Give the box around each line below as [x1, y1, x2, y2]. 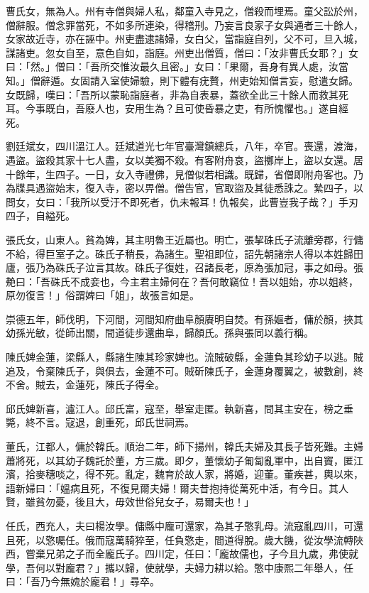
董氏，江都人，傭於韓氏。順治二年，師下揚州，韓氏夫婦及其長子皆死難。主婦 [6, 439, 363, 454]
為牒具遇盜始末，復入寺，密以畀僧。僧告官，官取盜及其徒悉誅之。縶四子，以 [6, 180, 363, 195]
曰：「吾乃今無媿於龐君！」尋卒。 [6, 574, 160, 589]
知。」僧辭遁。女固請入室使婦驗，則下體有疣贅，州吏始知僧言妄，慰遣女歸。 [6, 72, 358, 87]
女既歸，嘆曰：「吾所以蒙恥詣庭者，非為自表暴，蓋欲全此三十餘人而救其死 [6, 87, 348, 102]
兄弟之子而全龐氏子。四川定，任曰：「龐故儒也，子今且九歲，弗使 [45, 546, 348, 561]
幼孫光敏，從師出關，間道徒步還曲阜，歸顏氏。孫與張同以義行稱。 [6, 325, 314, 340]
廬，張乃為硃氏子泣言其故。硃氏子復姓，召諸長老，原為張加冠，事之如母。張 [6, 260, 363, 275]
